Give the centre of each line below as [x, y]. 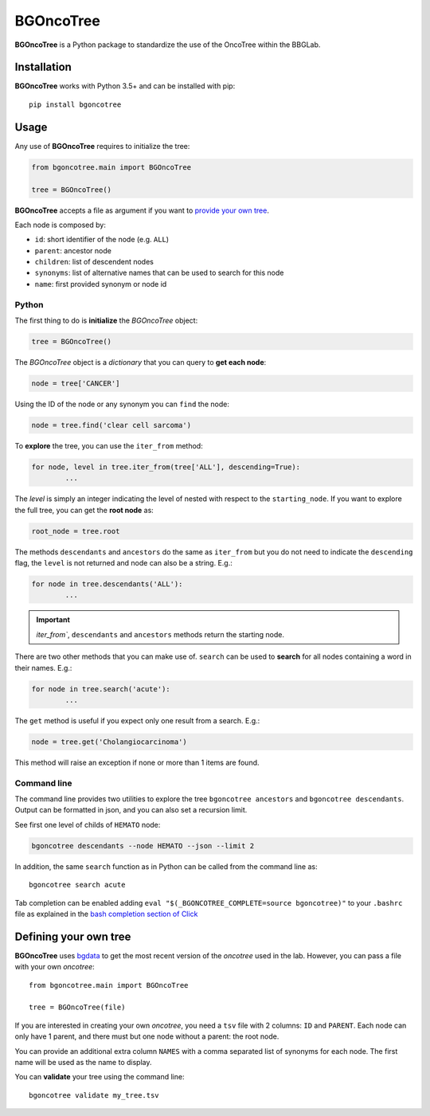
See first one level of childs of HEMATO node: [88, 824]
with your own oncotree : [55, 967]
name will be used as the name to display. [83, 1062]
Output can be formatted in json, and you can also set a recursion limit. [131, 810]
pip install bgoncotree [75, 104]
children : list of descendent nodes [94, 262]
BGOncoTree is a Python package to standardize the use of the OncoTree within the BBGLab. [168, 45]
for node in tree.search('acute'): [101, 689]
